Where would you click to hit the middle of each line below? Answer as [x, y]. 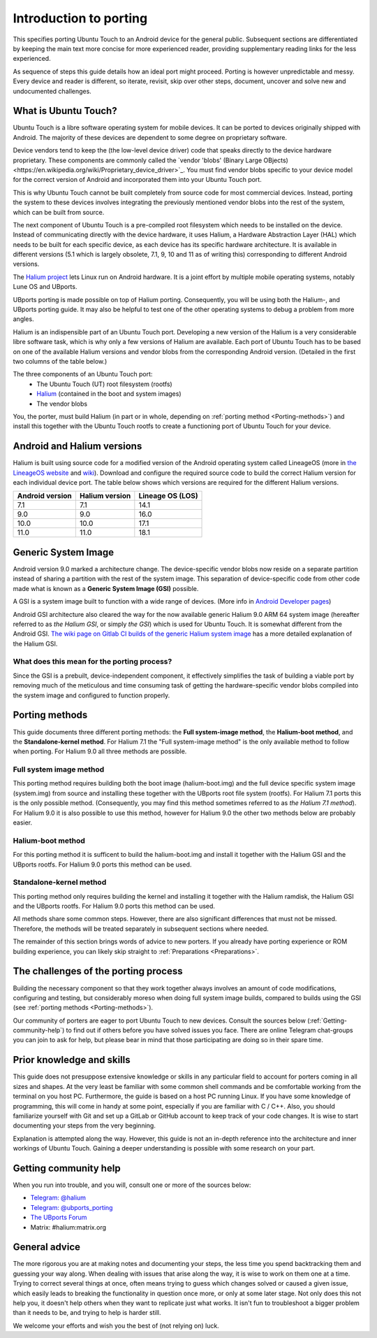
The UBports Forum [59, 1218]
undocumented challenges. [52, 91]
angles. [23, 319]
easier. [23, 823]
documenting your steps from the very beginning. [84, 1125]
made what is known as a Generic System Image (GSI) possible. [106, 588]
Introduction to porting [80, 18]
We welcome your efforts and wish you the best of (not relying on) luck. [116, 1325]
